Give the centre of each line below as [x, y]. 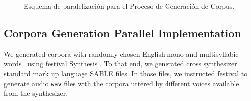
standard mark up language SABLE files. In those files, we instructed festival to [126, 73]
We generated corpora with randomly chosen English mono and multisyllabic [121, 53]
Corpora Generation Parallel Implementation [123, 33]
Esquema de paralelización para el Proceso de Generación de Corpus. [129, 6]
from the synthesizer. [36, 93]
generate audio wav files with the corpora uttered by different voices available [122, 83]
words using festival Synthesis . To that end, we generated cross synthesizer [121, 63]
